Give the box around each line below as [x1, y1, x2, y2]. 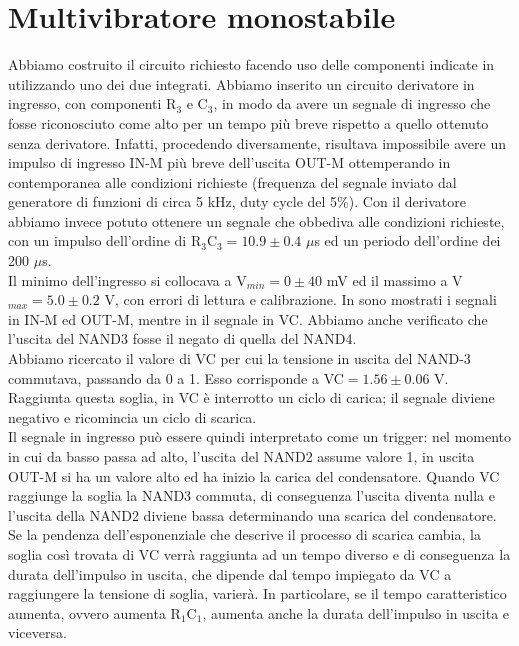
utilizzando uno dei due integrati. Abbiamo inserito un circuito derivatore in [8, 73, 475, 94]
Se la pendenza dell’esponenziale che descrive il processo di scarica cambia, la [8, 524, 481, 545]
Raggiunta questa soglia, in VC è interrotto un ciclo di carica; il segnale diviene [8, 387, 495, 408]
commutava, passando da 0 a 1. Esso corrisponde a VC [8, 367, 344, 388]
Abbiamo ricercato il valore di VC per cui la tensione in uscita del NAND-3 [8, 348, 471, 369]
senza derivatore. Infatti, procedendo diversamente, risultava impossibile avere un [8, 132, 507, 153]
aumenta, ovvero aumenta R [8, 602, 181, 623]
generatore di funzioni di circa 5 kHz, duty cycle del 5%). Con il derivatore [8, 191, 466, 212]
